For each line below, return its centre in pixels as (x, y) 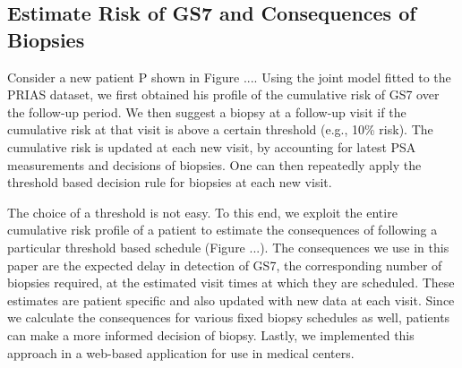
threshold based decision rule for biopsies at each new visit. (170, 182)
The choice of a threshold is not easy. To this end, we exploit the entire (202, 212)
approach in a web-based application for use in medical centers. (181, 352)
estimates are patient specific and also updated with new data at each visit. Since (231, 300)
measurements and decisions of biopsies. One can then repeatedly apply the (214, 164)
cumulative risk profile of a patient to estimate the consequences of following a (222, 230)
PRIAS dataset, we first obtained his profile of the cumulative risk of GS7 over (223, 94)
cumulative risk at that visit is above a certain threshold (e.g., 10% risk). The (220, 129)
